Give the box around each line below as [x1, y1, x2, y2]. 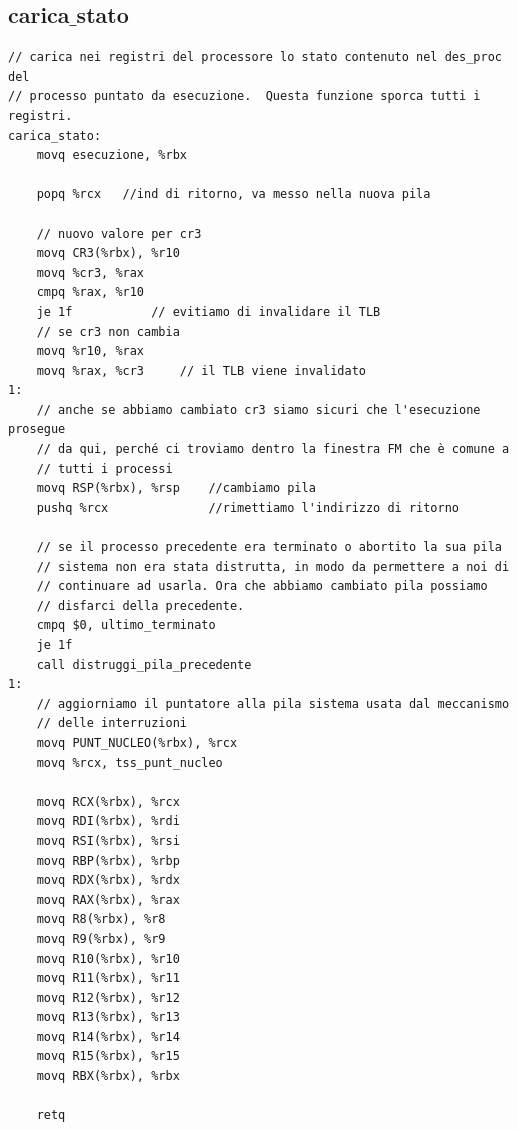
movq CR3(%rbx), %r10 [36, 246, 180, 261]
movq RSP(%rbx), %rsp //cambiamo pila [36, 481, 316, 496]
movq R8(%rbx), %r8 [36, 912, 166, 927]
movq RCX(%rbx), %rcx [36, 794, 180, 809]
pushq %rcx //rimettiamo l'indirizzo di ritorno [36, 500, 460, 515]
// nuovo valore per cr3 [36, 226, 202, 241]
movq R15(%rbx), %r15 [36, 1049, 180, 1064]
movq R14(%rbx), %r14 [36, 1029, 180, 1044]
